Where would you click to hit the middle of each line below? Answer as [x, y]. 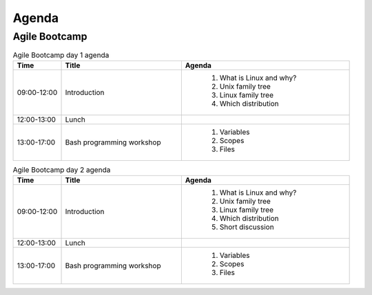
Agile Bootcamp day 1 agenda [61, 55]
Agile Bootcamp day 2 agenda [62, 170]
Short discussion [247, 227]
